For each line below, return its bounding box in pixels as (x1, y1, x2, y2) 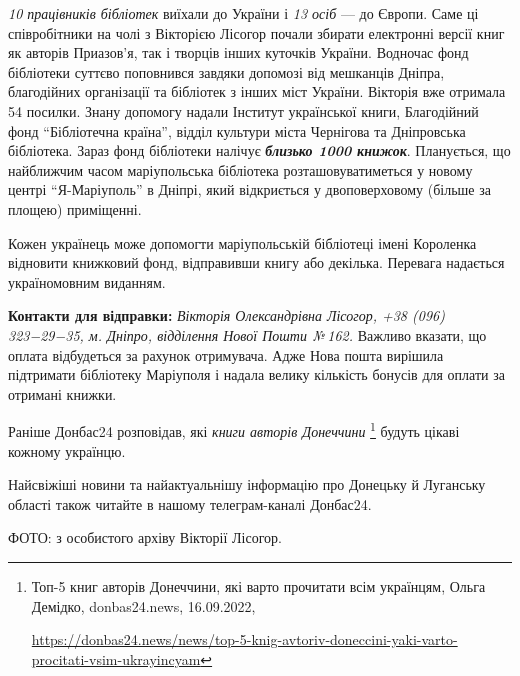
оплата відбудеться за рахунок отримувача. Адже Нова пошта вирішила (8, 344, 444, 365)
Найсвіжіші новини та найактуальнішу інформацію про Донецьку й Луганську (8, 474, 486, 495)
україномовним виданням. (8, 271, 166, 292)
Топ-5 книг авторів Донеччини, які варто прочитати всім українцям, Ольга (31, 575, 486, 596)
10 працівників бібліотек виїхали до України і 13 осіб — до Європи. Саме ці (8, 3, 479, 23)
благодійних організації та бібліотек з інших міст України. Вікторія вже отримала (8, 81, 506, 102)
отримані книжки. (8, 383, 117, 404)
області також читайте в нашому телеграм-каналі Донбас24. (8, 493, 372, 514)
